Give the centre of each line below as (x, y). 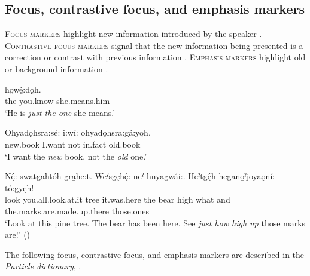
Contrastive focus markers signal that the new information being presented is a (154, 45)
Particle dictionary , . (43, 266)
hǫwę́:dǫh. (23, 89)
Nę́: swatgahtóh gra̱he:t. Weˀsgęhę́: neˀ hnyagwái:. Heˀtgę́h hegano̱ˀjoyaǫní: (140, 176)
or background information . (57, 68)
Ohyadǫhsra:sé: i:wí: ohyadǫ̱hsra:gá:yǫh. (78, 132)
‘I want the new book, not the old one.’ (76, 156)
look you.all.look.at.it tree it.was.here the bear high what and (118, 199)
